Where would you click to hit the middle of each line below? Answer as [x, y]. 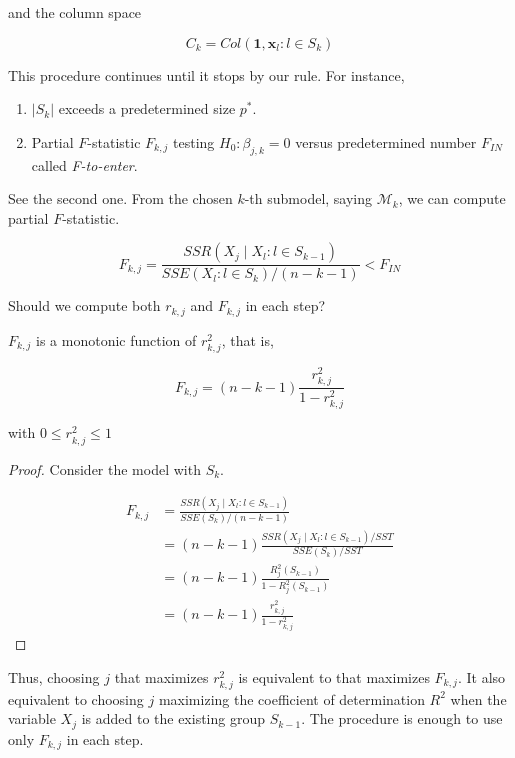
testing [194, 141]
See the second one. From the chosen [120, 198]
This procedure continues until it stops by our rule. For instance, [206, 74]
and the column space [75, 12]
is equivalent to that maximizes [334, 676]
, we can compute [452, 198]
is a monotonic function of [116, 339]
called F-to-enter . [84, 164]
